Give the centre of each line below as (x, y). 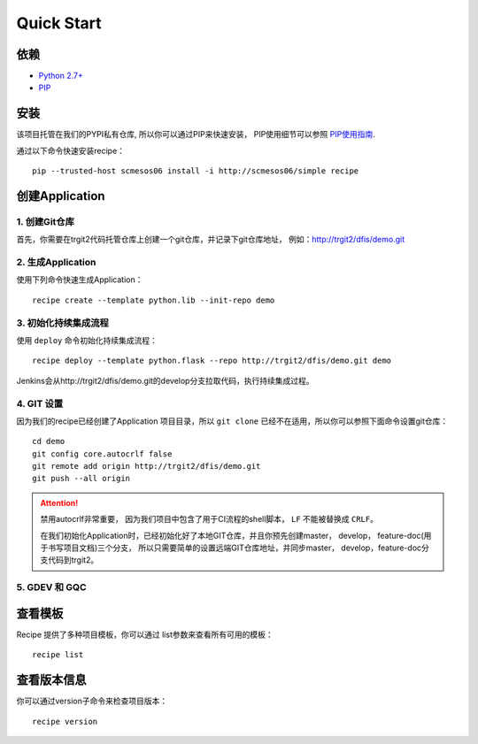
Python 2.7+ (61, 76)
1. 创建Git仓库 (46, 221)
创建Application (61, 196)
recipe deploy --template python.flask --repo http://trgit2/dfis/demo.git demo (212, 361)
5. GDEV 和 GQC (52, 587)
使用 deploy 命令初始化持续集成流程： (87, 340)
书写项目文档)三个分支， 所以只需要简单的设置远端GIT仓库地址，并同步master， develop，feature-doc (235, 548)
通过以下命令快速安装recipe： (71, 150)
